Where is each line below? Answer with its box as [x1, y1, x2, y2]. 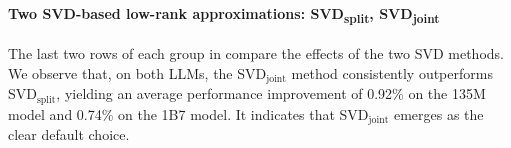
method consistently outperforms [291, 62, 493, 83]
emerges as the [393, 103, 484, 124]
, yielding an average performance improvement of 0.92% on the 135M [56, 83, 486, 104]
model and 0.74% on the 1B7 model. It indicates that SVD [8, 103, 369, 124]
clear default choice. [8, 124, 130, 145]
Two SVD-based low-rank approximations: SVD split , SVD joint [8, 2, 440, 26]
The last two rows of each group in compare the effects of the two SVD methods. [8, 43, 504, 64]
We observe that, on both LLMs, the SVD [8, 62, 267, 83]
